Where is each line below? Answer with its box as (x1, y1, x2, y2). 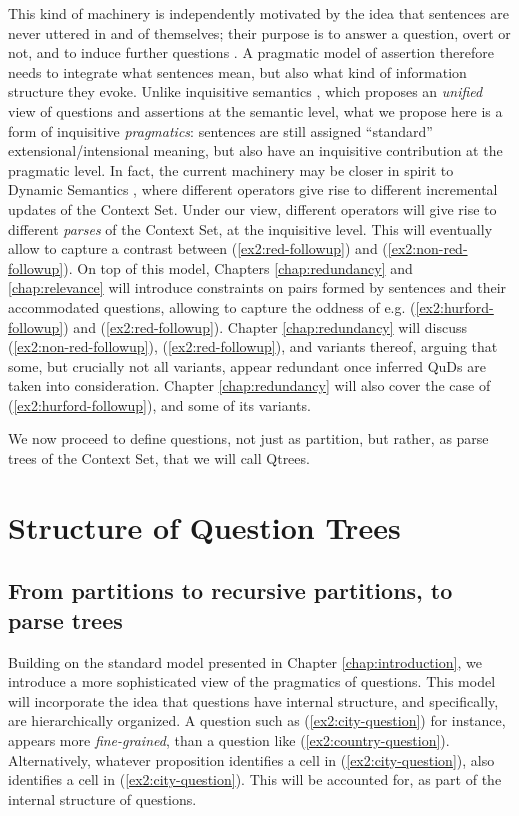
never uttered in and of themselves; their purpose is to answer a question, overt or (8, 22, 511, 43)
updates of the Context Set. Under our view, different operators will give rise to (8, 198, 497, 219)
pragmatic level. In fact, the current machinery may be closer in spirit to (8, 159, 454, 180)
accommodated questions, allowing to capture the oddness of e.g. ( (8, 296, 416, 317)
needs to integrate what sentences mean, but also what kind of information (8, 61, 467, 82)
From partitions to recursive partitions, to (8, 575, 453, 606)
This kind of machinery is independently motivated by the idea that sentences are (8, 3, 509, 23)
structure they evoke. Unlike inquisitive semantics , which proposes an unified (8, 81, 483, 102)
